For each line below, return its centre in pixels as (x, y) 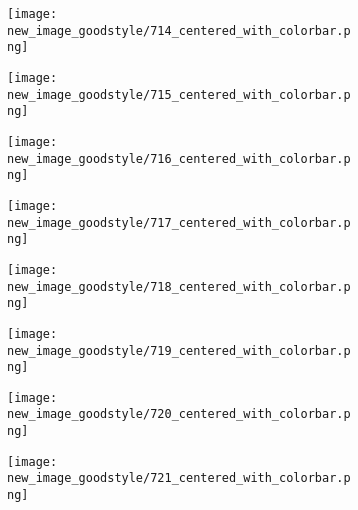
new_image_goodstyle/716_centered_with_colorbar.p (179, 158)
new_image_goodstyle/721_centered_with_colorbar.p (179, 478)
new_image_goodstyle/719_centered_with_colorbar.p (179, 350)
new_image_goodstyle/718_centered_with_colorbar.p (179, 286)
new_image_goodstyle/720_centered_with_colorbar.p (179, 414)
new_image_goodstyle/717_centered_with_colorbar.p (179, 222)
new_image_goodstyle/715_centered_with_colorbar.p (179, 94)
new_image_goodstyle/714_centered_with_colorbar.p (179, 30)
